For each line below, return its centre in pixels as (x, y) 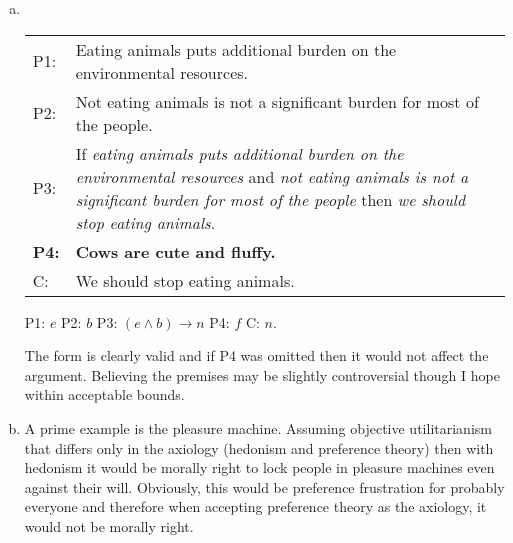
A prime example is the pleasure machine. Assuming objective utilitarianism (258, 427)
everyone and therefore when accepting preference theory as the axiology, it (255, 506)
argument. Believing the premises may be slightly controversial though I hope (262, 374)
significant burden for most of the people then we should (270, 199)
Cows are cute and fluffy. (175, 251)
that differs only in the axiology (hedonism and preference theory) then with (259, 447)
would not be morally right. (109, 525)
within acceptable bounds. (104, 394)
